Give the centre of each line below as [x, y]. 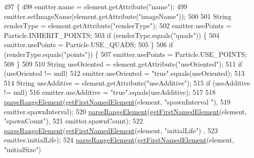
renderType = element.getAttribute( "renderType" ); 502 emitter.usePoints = [118, 26]
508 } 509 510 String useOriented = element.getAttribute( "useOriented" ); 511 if [123, 63]
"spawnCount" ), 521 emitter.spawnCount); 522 [74, 121]
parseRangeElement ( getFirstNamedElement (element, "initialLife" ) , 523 [111, 130]
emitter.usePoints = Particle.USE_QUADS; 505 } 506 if [88, 44]
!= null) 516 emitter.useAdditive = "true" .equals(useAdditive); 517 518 [110, 92]
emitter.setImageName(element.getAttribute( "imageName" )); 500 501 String [118, 16]
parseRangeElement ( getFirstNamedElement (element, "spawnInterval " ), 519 [117, 101]
